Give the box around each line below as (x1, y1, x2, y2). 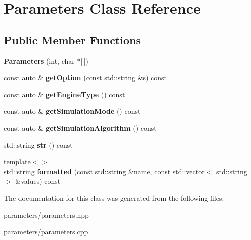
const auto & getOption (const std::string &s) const (4, 72, 167, 83)
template (4, 156, 31, 167)
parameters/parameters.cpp (4, 226, 88, 237)
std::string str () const (4, 139, 73, 150)
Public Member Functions (4, 32, 141, 47)
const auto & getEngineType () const (4, 89, 125, 99)
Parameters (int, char (4, 55, 75, 66)
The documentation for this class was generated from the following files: (4, 192, 224, 203)
